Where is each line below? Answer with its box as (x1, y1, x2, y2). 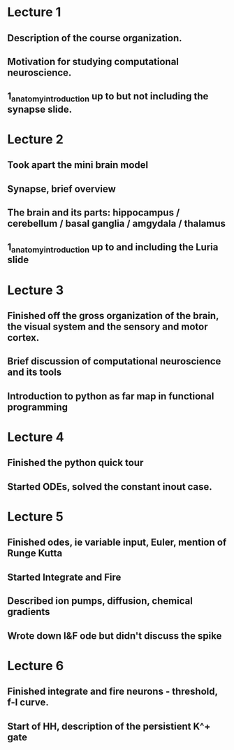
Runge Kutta (7, 547, 63, 560)
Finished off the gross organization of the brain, (7, 310, 219, 322)
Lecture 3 (7, 282, 64, 298)
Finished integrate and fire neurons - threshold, (7, 686, 218, 698)
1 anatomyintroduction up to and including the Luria (7, 241, 219, 255)
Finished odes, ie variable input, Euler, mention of (7, 537, 227, 549)
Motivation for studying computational (7, 55, 180, 67)
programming (7, 401, 68, 413)
